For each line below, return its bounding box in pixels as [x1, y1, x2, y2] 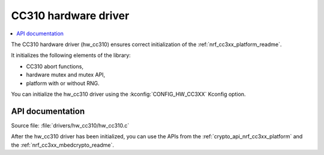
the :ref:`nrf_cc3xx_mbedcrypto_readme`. [11, 141, 114, 148]
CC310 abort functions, [26, 63, 84, 70]
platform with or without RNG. [26, 80, 100, 87]
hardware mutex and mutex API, [26, 71, 106, 78]
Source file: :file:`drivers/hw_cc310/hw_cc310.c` [11, 121, 130, 129]
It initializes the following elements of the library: [11, 51, 131, 59]
